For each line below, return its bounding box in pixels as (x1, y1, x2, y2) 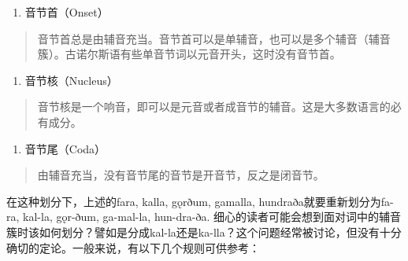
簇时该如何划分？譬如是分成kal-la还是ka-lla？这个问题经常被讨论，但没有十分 (6, 223, 402, 240)
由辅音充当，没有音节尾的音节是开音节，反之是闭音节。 (37, 167, 325, 183)
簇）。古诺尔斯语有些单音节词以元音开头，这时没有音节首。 (37, 46, 341, 62)
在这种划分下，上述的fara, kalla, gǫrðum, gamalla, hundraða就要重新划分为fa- (6, 193, 394, 209)
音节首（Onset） (24, 4, 109, 20)
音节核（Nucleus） (24, 72, 118, 88)
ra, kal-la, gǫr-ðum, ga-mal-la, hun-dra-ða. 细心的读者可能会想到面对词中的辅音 (6, 208, 402, 225)
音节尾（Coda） (24, 140, 106, 156)
